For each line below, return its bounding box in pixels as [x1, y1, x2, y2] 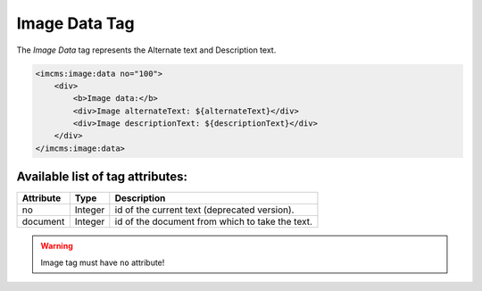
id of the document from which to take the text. [114, 215, 312, 228]
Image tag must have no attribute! [40, 257, 165, 268]
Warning [40, 241, 73, 252]
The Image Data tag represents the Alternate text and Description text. [16, 45, 277, 55]
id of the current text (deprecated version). [114, 204, 295, 216]
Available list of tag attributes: [16, 170, 187, 185]
